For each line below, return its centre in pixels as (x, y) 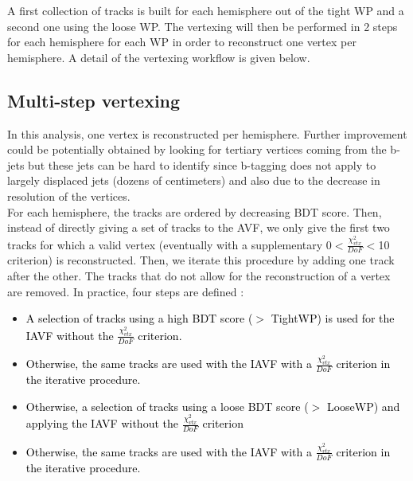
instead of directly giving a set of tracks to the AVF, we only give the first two (199, 227)
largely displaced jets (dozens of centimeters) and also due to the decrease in (194, 180)
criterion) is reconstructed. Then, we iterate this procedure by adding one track (201, 260)
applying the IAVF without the (102, 423)
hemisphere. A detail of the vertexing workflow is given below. (159, 57)
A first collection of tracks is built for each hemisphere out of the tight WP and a (206, 10)
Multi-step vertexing (94, 100)
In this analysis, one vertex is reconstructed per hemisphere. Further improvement (207, 133)
